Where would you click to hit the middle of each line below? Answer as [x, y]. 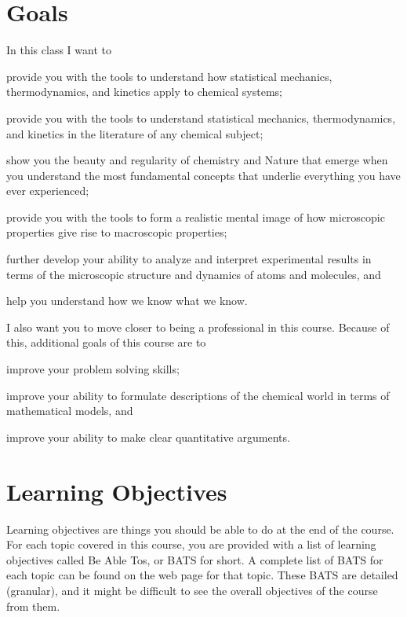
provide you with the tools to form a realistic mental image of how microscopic [196, 217]
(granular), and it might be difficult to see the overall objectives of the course [192, 590]
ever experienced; [48, 191]
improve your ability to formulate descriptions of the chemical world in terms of [198, 395]
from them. [33, 606]
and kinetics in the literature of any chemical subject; [135, 133]
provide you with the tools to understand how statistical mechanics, [169, 76]
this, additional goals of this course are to [106, 342]
